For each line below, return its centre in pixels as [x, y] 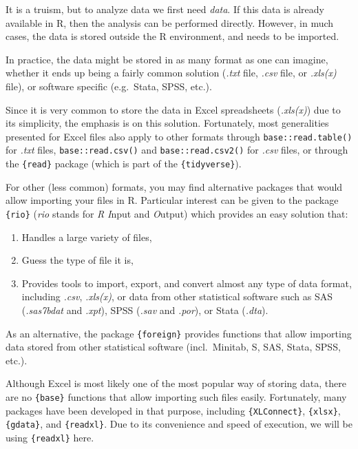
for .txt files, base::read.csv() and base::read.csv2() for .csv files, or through [177, 150]
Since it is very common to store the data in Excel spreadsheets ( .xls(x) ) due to [173, 109]
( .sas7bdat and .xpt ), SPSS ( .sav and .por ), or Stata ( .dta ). [145, 310]
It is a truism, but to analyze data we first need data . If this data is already [165, 9]
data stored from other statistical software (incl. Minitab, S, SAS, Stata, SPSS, [173, 347]
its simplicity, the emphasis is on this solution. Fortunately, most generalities [167, 123]
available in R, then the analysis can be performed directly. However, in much [170, 22]
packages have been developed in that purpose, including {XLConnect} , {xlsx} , [173, 410]
